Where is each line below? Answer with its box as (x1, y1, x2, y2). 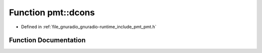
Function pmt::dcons (9, 7, 95, 18)
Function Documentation (9, 36, 86, 44)
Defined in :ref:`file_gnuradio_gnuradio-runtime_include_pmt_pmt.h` (21, 24, 157, 30)
